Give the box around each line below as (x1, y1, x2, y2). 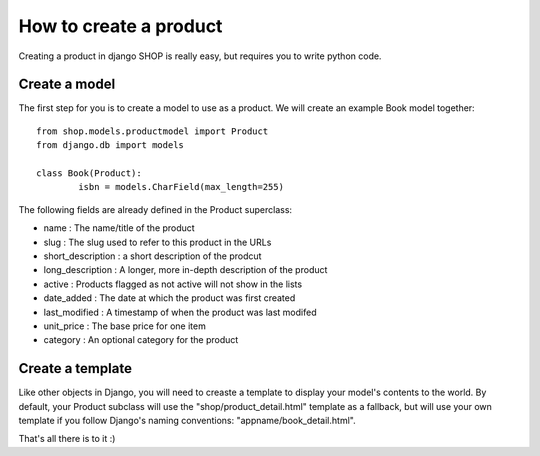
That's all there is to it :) (18, 433, 116, 445)
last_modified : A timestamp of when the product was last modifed (43, 306, 317, 318)
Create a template (18, 360, 132, 377)
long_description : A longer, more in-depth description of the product (43, 264, 328, 276)
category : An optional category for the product (43, 334, 239, 346)
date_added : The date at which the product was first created (43, 292, 296, 304)
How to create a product (18, 15, 223, 37)
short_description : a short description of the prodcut (43, 250, 262, 262)
